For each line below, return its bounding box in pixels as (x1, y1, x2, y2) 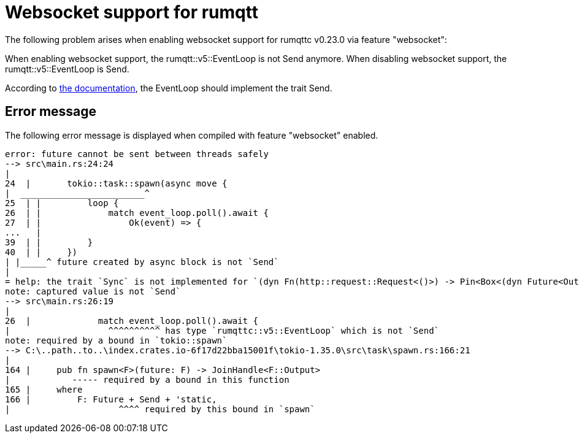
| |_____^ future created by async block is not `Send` (5, 256, 279, 267)
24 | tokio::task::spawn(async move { (5, 178, 228, 188)
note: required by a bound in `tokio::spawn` (5, 335, 228, 345)
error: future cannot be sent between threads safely (5, 148, 269, 159)
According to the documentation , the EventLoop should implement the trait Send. (5, 82, 332, 93)
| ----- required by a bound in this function (5, 374, 289, 385)
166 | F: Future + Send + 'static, (5, 394, 217, 404)
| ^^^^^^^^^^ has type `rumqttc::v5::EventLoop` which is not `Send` (5, 325, 440, 336)
